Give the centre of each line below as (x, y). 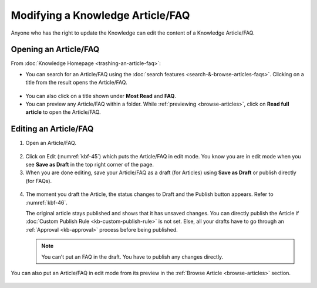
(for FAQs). (39, 181)
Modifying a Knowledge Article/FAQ (100, 15)
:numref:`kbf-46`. (46, 202)
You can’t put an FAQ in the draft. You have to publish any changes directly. (132, 257)
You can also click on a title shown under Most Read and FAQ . (101, 96)
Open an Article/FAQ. (51, 143)
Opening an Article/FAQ (55, 50)
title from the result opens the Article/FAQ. (76, 83)
